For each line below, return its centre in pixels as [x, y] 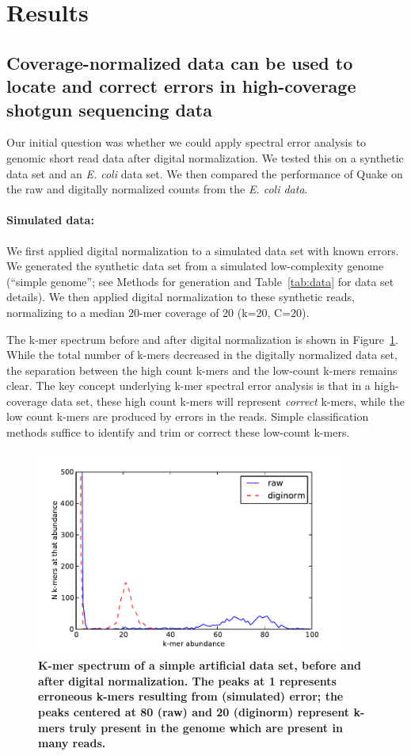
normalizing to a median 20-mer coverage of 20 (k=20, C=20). [158, 312]
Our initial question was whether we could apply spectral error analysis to [186, 142]
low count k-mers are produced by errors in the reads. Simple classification [188, 416]
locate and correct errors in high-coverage [181, 86]
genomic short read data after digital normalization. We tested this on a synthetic [205, 157]
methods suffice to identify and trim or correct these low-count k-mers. [178, 432]
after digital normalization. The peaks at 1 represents [187, 680]
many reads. [72, 743]
